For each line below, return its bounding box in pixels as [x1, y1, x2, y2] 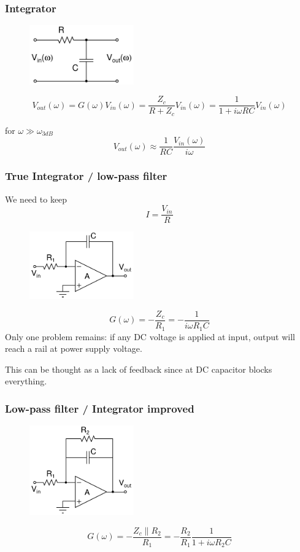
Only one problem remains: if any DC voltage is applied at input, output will [5, 330, 295, 343]
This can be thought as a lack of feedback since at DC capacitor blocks [5, 362, 272, 375]
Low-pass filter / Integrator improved [5, 400, 194, 416]
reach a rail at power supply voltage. [5, 342, 142, 355]
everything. [5, 375, 47, 387]
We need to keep [5, 192, 67, 205]
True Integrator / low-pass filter [5, 168, 167, 184]
